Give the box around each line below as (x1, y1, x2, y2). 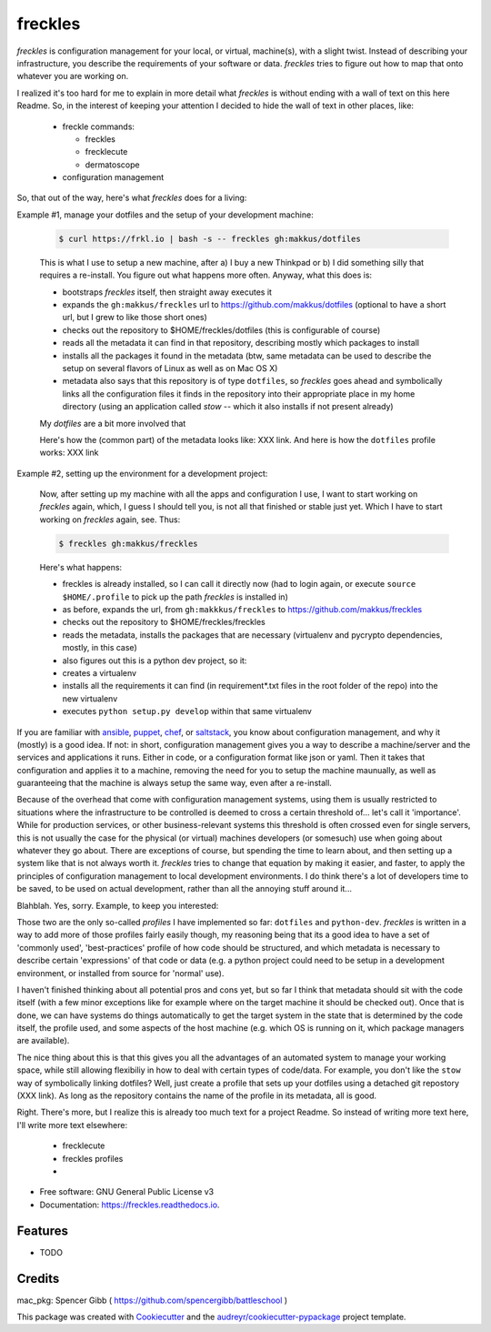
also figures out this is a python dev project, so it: (62, 655, 247, 666)
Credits (16, 1270, 60, 1287)
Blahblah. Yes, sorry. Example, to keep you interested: (16, 900, 219, 911)
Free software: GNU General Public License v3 (39, 1186, 215, 1197)
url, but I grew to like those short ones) (62, 312, 208, 323)
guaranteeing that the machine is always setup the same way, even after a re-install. (16, 778, 332, 789)
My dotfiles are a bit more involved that (39, 418, 186, 429)
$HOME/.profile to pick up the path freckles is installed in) (62, 591, 288, 602)
